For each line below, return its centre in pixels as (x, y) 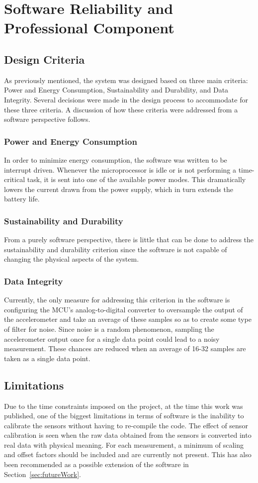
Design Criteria (44, 59)
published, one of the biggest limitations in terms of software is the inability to (124, 416)
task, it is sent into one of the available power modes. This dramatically (136, 179)
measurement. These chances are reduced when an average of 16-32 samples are (125, 348)
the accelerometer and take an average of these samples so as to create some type (128, 319)
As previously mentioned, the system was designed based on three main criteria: (126, 80)
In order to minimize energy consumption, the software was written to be (116, 159)
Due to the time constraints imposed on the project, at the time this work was (124, 406)
